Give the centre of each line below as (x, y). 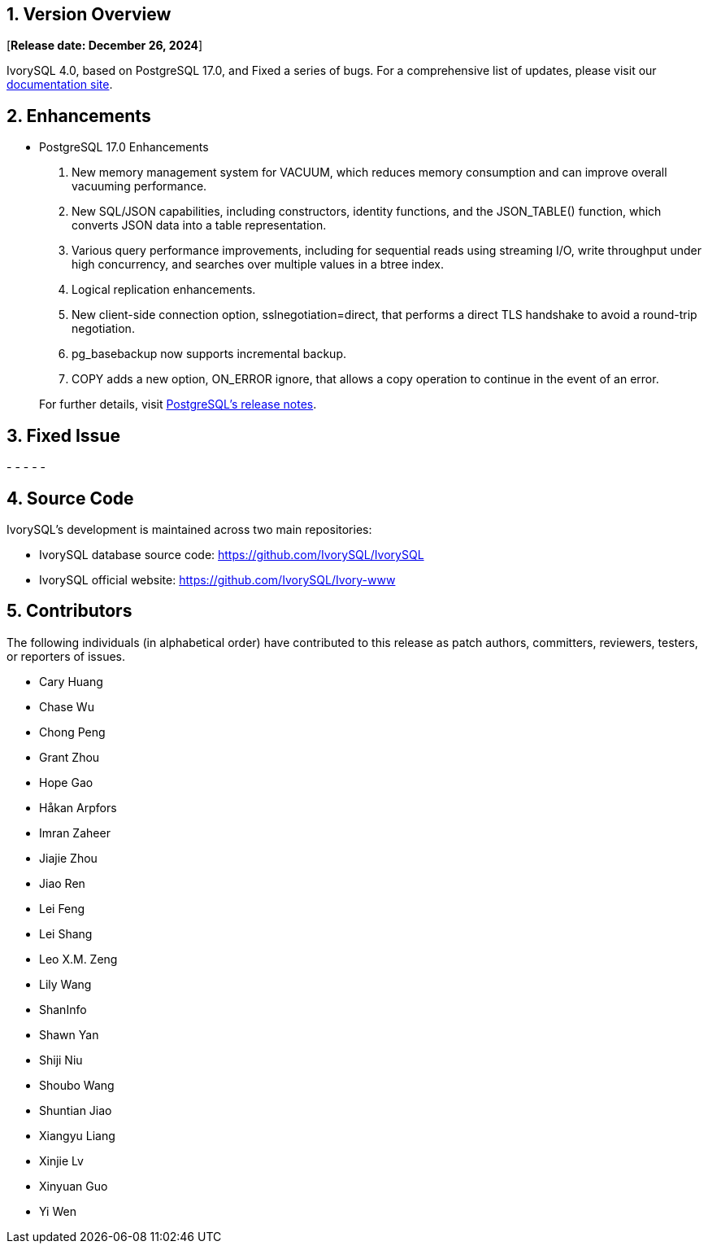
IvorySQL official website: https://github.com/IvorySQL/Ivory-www (217, 579)
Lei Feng (62, 908)
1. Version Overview (89, 14)
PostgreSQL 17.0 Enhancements (124, 147)
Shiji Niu (61, 1060)
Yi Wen (58, 1211)
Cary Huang (71, 681)
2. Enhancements (79, 116)
